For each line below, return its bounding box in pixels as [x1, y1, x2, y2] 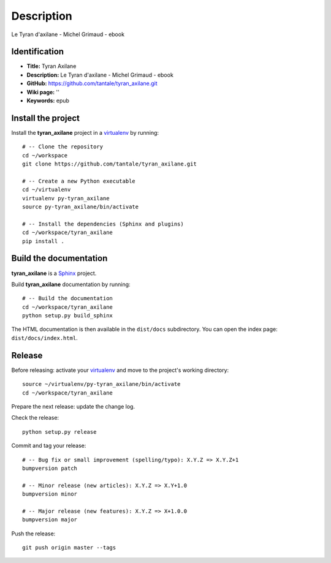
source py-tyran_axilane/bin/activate [22, 203, 139, 211]
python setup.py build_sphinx [22, 312, 113, 319]
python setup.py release [22, 428, 97, 435]
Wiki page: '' [26, 88, 59, 96]
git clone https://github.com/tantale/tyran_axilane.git [22, 161, 197, 168]
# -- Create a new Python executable [22, 178, 136, 184]
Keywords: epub [26, 97, 70, 104]
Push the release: [11, 530, 56, 537]
